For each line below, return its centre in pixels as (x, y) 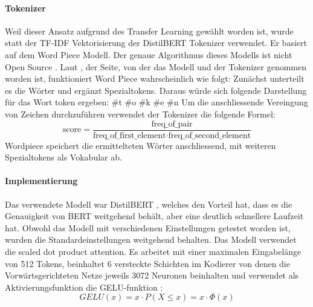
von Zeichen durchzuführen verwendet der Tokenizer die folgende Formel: (140, 114)
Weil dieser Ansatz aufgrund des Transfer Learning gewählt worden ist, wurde (149, 31)
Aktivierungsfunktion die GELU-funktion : (84, 287)
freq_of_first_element (129, 135)
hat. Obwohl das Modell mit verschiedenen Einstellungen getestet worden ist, (148, 227)
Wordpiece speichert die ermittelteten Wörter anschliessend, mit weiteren (140, 145)
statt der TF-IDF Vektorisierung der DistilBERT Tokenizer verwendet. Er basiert (156, 43)
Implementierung (41, 181)
